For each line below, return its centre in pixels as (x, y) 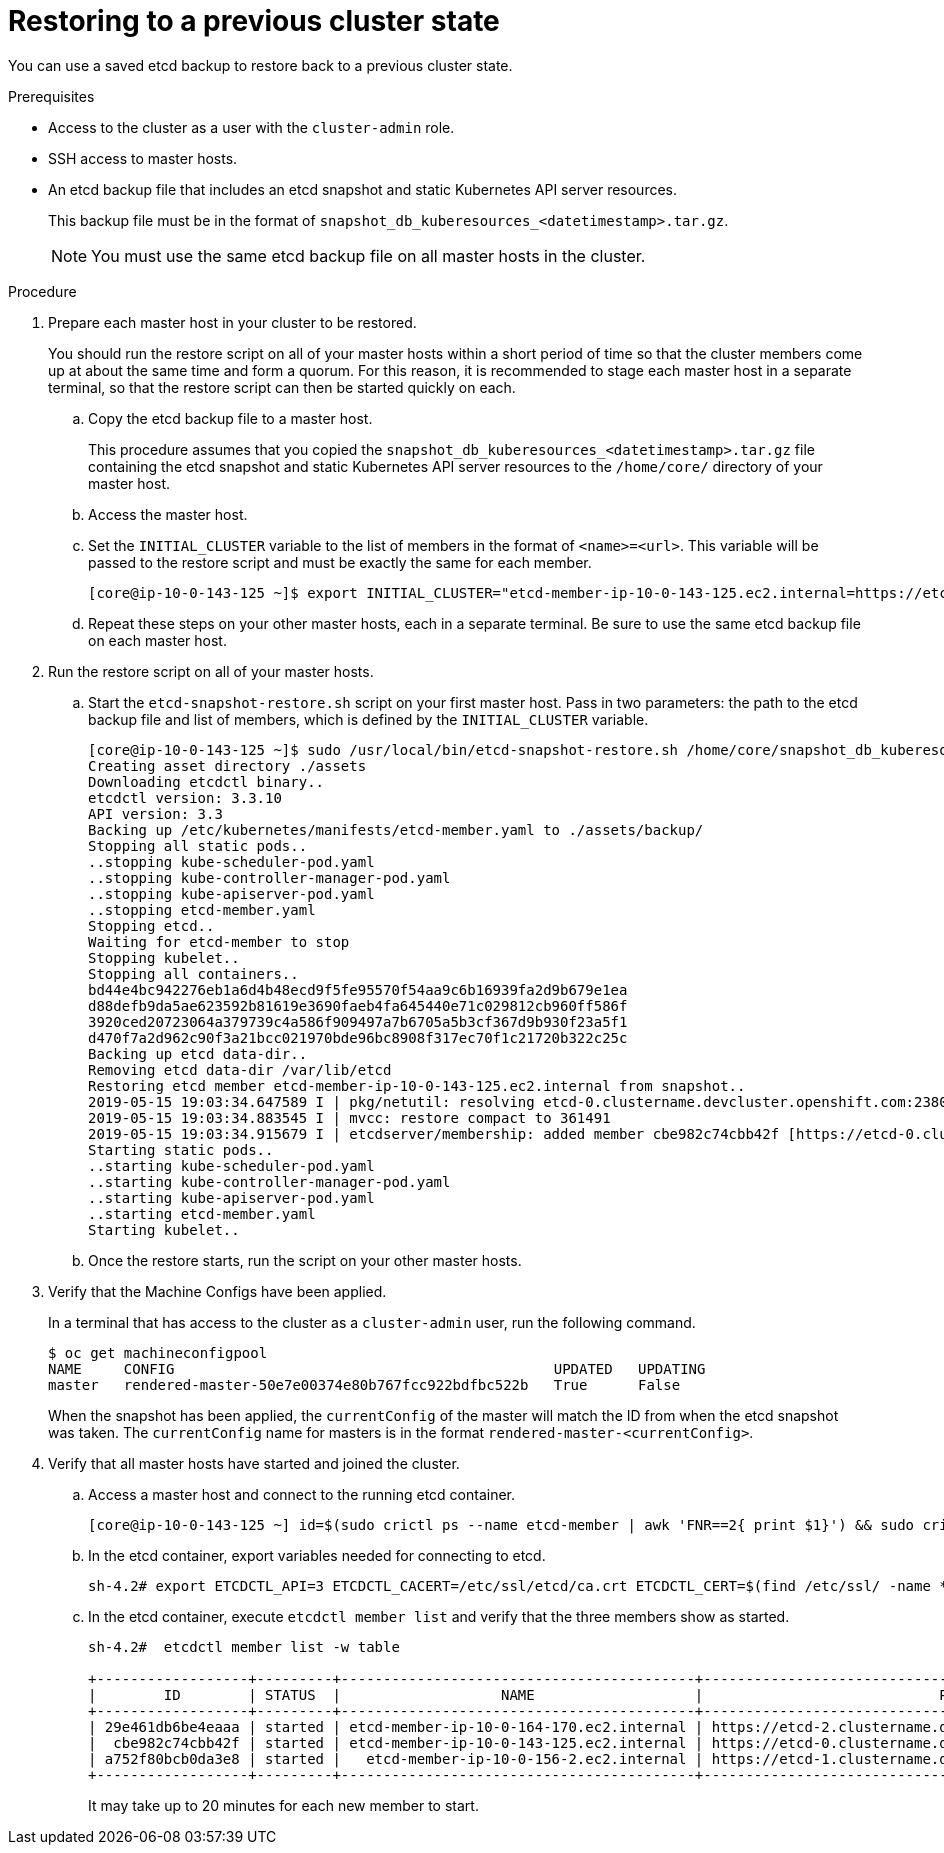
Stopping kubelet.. (164, 957)
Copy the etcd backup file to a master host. (230, 418)
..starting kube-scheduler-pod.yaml (231, 1165)
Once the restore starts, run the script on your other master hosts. (305, 1260)
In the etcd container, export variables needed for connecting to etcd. (317, 1555)
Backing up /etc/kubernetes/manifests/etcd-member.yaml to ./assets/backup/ (396, 829)
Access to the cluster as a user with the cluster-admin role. (251, 127)
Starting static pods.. (181, 1149)
